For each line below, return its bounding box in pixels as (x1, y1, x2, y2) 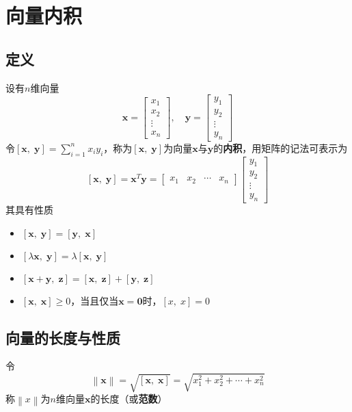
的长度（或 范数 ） (90, 391, 167, 406)
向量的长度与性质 (5, 326, 120, 348)
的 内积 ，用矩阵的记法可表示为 (213, 140, 348, 155)
